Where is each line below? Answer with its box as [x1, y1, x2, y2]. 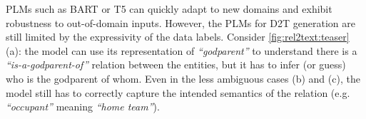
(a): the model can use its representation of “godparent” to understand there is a [6, 43, 357, 58]
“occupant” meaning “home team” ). [6, 99, 160, 114]
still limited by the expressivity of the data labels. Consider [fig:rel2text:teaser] [6, 29, 350, 44]
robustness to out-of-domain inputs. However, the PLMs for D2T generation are [6, 15, 355, 30]
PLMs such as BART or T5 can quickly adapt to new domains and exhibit [6, 1, 332, 16]
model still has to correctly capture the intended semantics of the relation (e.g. [6, 85, 350, 100]
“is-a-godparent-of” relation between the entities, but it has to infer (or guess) [6, 57, 346, 72]
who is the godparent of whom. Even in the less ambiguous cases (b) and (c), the [6, 71, 360, 86]
